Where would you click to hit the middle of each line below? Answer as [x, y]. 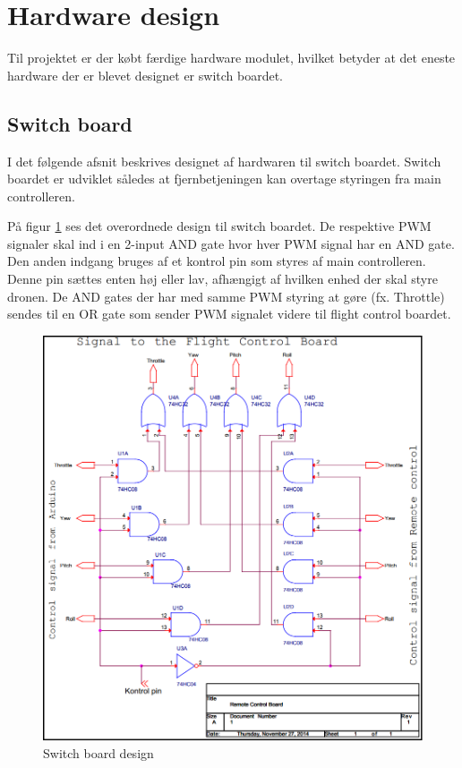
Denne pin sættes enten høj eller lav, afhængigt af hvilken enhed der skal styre [222, 279]
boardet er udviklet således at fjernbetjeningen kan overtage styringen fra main [224, 179]
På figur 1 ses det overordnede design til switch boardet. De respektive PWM [219, 226]
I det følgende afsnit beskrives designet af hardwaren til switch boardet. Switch [224, 161]
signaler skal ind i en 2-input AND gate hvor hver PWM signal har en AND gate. [231, 243]
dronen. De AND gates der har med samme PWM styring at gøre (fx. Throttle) [226, 296]
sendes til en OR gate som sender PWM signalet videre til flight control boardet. [229, 314]
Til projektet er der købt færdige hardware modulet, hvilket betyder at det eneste [231, 58]
